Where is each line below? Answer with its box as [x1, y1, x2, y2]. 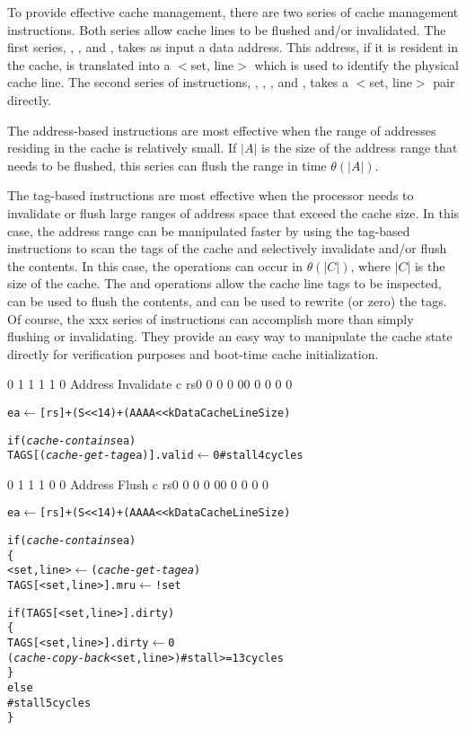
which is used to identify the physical [254, 55, 459, 74]
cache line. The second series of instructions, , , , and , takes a [7, 73, 349, 92]
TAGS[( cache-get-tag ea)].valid [7, 449, 194, 462]
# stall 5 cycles [7, 696, 92, 709]
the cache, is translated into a [7, 55, 171, 74]
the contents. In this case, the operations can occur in [7, 256, 303, 275]
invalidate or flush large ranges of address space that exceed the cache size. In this [7, 203, 460, 222]
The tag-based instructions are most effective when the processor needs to [7, 186, 414, 205]
